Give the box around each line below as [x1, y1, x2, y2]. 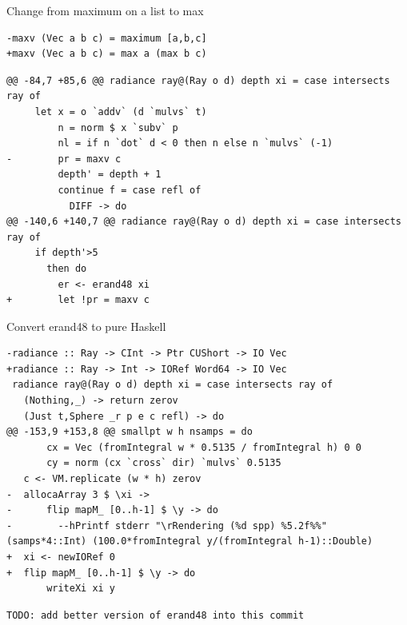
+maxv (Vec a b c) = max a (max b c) [6, 48, 207, 60]
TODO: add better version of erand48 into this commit [6, 609, 305, 621]
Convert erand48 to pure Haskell [6, 317, 166, 334]
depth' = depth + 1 [58, 169, 162, 181]
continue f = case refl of [58, 184, 202, 196]
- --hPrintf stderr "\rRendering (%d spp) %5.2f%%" [6, 520, 327, 531]
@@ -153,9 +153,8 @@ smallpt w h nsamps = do [6, 426, 253, 438]
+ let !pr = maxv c [6, 294, 150, 306]
